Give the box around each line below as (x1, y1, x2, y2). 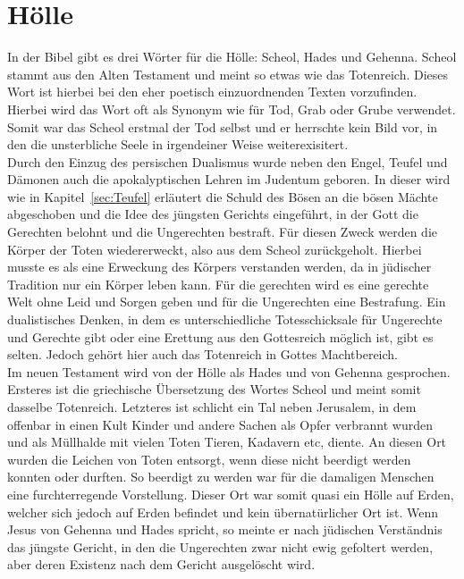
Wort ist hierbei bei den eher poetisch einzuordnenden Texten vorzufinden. (7, 82, 418, 101)
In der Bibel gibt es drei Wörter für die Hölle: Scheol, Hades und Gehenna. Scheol (7, 47, 457, 66)
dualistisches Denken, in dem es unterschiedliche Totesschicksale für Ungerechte (7, 310, 443, 329)
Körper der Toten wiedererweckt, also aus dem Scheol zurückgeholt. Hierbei (7, 239, 422, 258)
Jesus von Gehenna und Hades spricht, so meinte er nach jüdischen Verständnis (7, 520, 443, 539)
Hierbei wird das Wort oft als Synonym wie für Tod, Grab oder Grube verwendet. (7, 99, 456, 118)
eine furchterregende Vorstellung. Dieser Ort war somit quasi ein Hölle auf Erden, (7, 484, 454, 503)
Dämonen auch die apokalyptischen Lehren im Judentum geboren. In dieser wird (7, 170, 451, 189)
